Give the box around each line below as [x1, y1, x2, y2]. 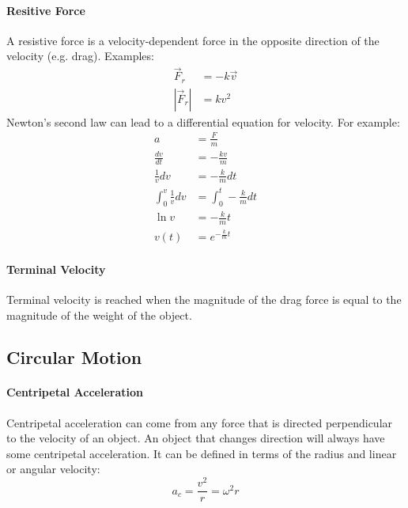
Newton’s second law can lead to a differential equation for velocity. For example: [6, 113, 400, 130]
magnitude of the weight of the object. [6, 306, 192, 323]
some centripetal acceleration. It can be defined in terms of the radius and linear [6, 445, 397, 461]
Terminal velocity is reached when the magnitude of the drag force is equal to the [6, 290, 402, 307]
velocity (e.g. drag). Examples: [6, 47, 154, 64]
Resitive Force [6, 2, 85, 18]
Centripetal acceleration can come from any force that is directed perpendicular [6, 414, 393, 430]
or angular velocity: [6, 461, 100, 477]
